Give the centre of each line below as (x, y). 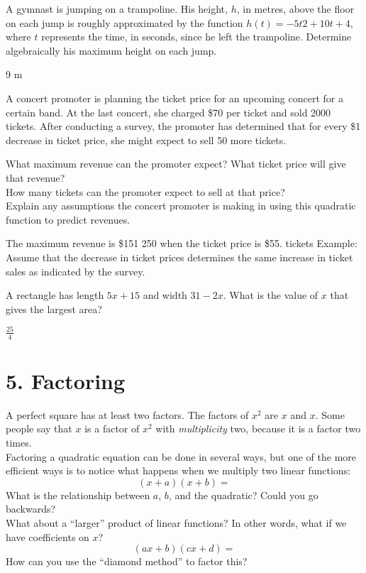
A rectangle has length (55, 295)
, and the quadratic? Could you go (243, 495)
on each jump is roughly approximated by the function (124, 22)
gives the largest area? (54, 309)
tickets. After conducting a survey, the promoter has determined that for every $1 (183, 126)
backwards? (31, 509)
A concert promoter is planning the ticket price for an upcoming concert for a (174, 98)
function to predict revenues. (68, 219)
